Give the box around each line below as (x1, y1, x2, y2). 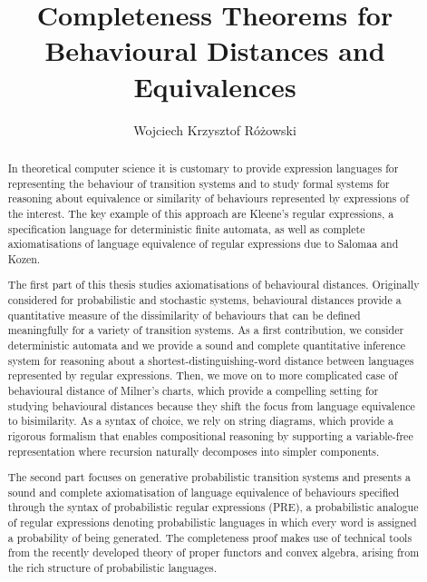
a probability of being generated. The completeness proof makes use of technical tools (7, 529, 412, 545)
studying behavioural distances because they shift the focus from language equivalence (7, 398, 415, 413)
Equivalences (133, 67, 296, 104)
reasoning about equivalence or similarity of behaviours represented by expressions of (7, 191, 409, 206)
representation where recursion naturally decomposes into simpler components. (7, 443, 380, 459)
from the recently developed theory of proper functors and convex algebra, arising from (7, 545, 420, 560)
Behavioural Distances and (44, 32, 385, 69)
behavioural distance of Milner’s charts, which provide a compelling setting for (7, 382, 379, 398)
